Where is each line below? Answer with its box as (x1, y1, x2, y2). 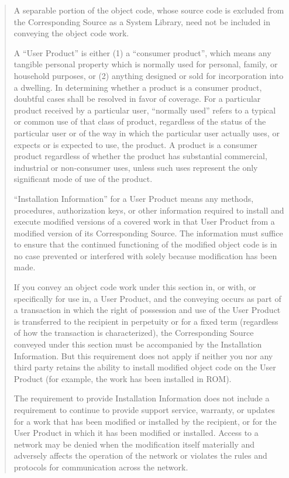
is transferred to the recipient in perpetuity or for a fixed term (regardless (13, 315, 278, 327)
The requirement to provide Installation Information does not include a (13, 392, 270, 404)
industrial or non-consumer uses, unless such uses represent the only (13, 161, 258, 173)
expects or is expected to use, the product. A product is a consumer (13, 138, 258, 150)
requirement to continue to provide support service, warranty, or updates (13, 404, 276, 415)
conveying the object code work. (13, 27, 129, 39)
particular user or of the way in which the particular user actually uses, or (13, 126, 280, 139)
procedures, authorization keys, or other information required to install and (13, 204, 284, 216)
